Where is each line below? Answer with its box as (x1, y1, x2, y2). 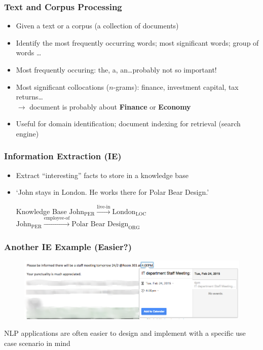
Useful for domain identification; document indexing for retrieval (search (16, 118, 241, 129)
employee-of (44, 216, 70, 221)
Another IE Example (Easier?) (4, 240, 132, 253)
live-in (97, 204, 110, 209)
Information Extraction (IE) (4, 150, 122, 162)
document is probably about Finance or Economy (29, 101, 191, 112)
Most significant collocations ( (16, 81, 109, 92)
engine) (16, 128, 39, 138)
